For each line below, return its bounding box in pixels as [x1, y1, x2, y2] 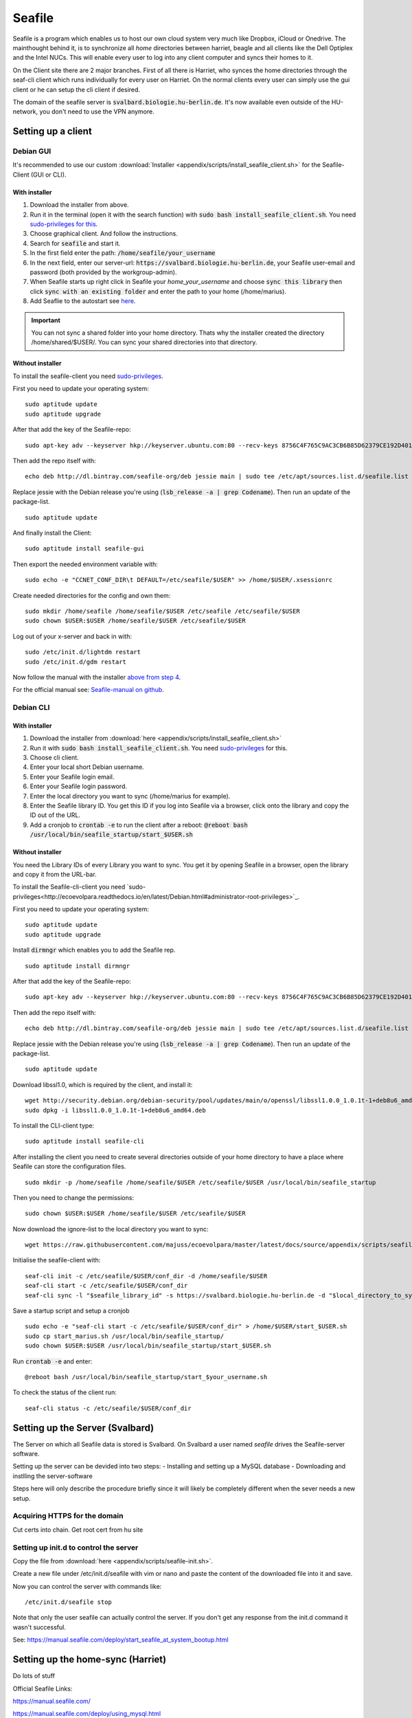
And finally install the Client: [12, 528, 92, 537]
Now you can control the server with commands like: [12, 1582, 162, 1590]
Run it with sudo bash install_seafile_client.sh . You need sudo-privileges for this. [30, 744, 288, 752]
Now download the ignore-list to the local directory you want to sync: [12, 1225, 209, 1233]
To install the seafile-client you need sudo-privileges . [12, 372, 164, 380]
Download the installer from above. [30, 201, 130, 209]
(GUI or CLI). [30, 170, 67, 179]
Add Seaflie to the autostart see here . [30, 297, 136, 305]
